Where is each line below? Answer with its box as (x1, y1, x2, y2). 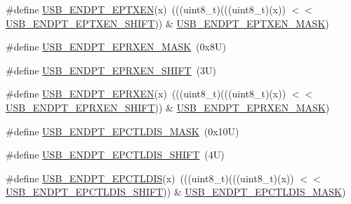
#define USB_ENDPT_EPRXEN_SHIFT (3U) (6, 62, 217, 77)
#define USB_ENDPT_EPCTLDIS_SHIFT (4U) (6, 147, 225, 162)
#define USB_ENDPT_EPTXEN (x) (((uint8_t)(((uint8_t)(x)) (6, 2, 286, 16)
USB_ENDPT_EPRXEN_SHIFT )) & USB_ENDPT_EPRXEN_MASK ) (6, 100, 330, 114)
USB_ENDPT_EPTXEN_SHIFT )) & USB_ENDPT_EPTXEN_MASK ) (6, 15, 329, 30)
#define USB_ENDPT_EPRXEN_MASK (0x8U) (6, 39, 226, 54)
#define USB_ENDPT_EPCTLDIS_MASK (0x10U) (6, 123, 239, 138)
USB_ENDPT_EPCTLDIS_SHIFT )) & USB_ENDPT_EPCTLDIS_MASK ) (6, 184, 346, 199)
